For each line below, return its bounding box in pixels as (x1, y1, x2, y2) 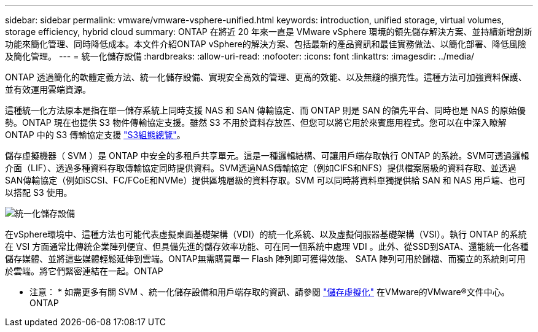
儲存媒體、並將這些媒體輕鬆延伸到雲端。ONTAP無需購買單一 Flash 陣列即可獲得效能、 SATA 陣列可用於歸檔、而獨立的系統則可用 (5, 253, 526, 264)
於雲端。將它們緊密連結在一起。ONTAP (5, 266, 163, 276)
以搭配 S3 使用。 (5, 187, 72, 198)
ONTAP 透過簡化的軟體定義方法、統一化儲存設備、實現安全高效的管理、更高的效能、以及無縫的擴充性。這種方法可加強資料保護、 (5, 72, 527, 82)
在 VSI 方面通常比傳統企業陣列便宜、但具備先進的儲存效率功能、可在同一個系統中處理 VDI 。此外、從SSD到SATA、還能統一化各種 (5, 241, 529, 252)
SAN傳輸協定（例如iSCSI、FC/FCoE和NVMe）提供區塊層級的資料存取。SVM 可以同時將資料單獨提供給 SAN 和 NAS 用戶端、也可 (5, 175, 526, 185)
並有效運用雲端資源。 (5, 84, 91, 95)
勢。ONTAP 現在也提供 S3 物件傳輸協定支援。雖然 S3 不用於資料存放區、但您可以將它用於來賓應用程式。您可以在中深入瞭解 (5, 117, 507, 128)
